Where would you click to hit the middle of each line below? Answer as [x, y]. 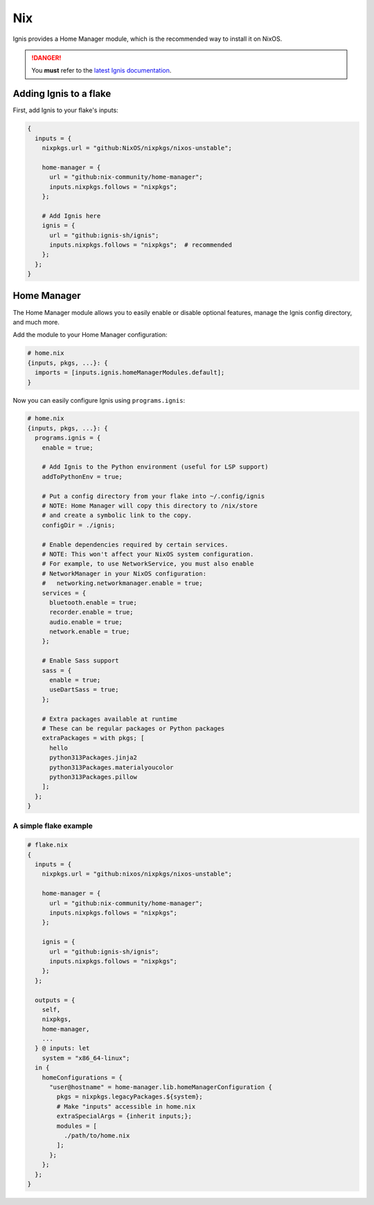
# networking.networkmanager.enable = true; [123, 583]
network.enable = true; [90, 632]
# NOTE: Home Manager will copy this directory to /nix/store [150, 506]
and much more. [36, 322]
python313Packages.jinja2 [93, 758]
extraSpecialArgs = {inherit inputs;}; [124, 1116]
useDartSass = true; [84, 690]
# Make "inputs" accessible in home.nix [126, 1106]
